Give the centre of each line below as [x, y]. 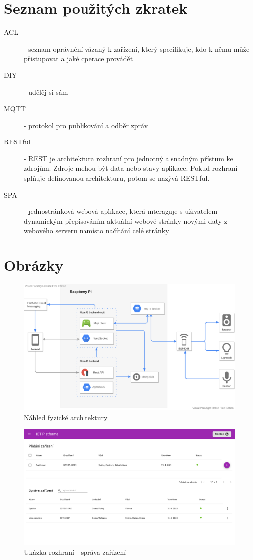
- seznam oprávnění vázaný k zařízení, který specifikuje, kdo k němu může [137, 48]
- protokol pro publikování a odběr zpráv [86, 125]
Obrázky [34, 265]
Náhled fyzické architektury [66, 417]
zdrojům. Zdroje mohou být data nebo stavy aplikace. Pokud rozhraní [131, 168]
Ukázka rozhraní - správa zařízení [75, 552]
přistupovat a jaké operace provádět [79, 58]
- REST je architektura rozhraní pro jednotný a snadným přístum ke [128, 158]
